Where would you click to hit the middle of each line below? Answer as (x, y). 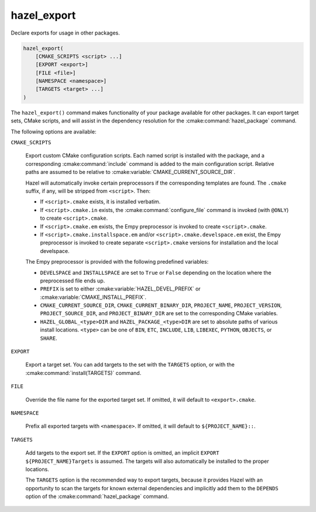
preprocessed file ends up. (73, 281)
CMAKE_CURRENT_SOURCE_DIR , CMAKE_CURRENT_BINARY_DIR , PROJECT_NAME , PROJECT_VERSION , (161, 305)
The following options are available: (54, 131)
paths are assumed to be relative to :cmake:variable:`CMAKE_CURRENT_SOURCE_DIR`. (130, 172)
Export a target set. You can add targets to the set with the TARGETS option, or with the (130, 365)
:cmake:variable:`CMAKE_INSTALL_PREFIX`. (93, 297)
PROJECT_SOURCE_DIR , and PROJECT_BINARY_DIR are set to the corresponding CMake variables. (159, 313)
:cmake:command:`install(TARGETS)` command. (83, 373)
